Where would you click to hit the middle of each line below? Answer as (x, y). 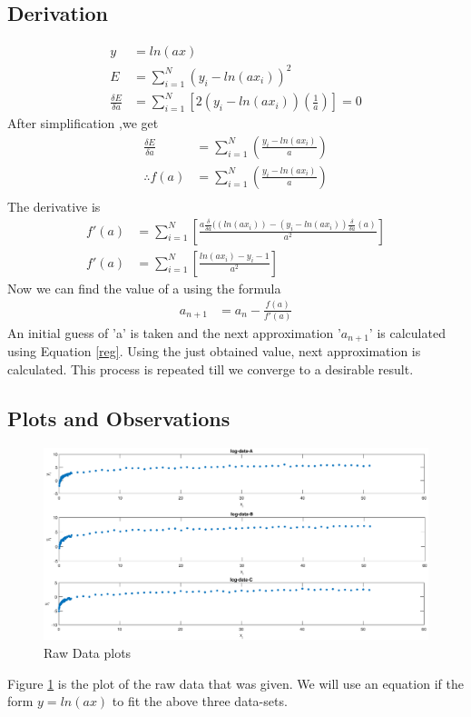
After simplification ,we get (83, 123)
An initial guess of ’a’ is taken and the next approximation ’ (174, 332)
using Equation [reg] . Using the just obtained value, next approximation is (214, 351)
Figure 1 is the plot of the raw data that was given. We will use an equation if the (235, 683)
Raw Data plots (88, 652)
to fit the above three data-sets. (200, 701)
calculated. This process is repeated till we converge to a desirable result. (211, 369)
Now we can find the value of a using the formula (144, 288)
